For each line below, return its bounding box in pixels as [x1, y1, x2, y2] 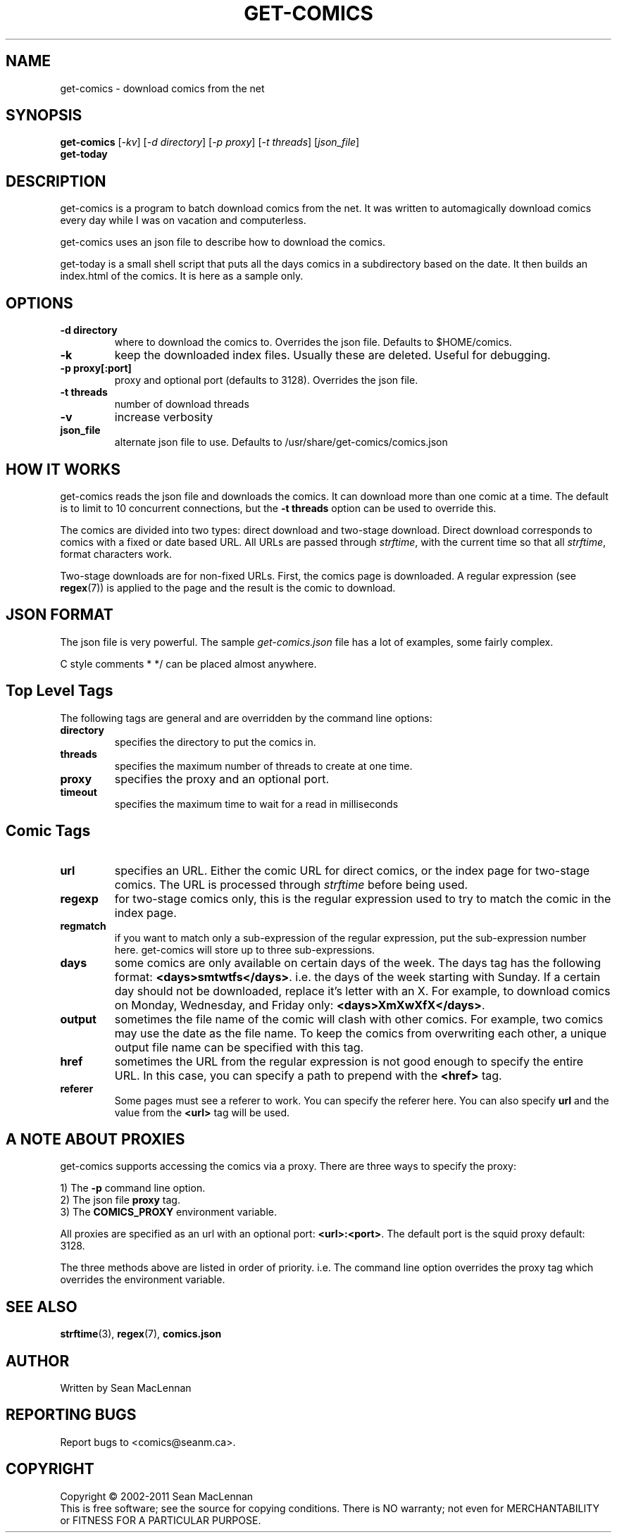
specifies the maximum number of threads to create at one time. [114, 759, 413, 772]
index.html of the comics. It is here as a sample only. [60, 270, 304, 282]
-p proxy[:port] [60, 362, 132, 375]
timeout [60, 785, 97, 798]
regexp [60, 891, 99, 906]
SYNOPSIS [6, 106, 82, 125]
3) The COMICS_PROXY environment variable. [60, 1206, 277, 1218]
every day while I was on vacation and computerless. [60, 214, 306, 227]
